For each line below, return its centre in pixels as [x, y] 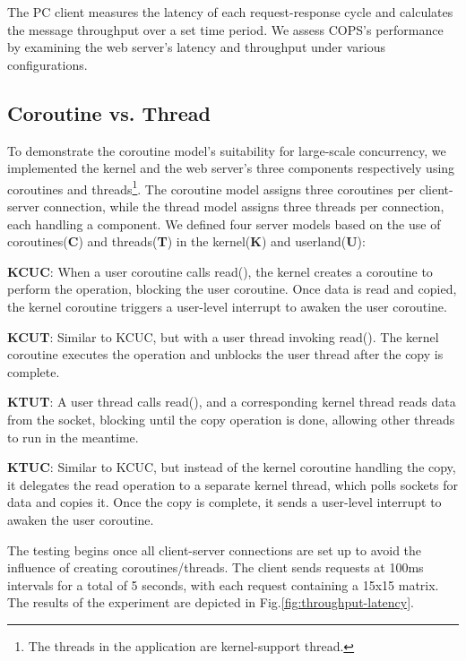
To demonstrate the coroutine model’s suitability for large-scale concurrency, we [227, 150]
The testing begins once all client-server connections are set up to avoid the [215, 549]
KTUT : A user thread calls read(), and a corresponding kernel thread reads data [232, 402]
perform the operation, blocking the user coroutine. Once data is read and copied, [232, 289]
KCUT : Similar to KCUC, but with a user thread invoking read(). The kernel [223, 336]
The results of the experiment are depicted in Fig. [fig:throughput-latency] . [211, 602]
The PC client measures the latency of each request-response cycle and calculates [230, 12]
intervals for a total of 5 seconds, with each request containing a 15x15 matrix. [223, 584]
